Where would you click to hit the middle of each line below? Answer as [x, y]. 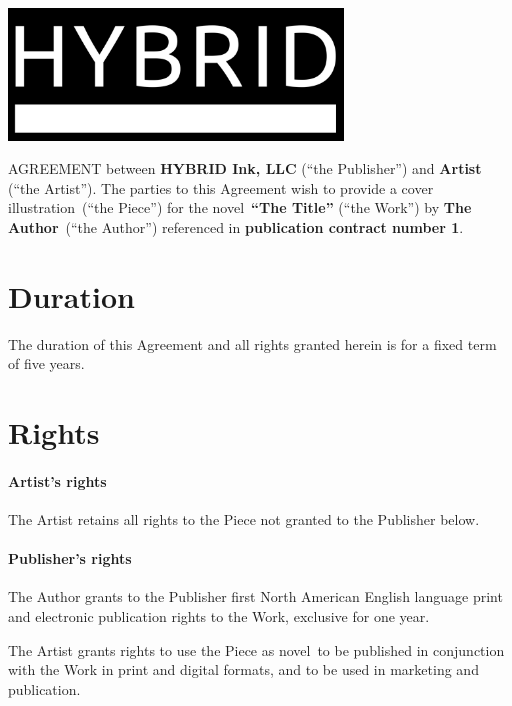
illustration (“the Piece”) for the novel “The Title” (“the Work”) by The [240, 207]
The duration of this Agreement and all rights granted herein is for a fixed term [252, 343]
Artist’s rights [57, 480]
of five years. [46, 363]
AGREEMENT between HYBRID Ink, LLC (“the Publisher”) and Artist [245, 168]
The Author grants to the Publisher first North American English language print [255, 596]
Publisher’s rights [70, 558]
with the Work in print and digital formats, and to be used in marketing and [243, 669]
